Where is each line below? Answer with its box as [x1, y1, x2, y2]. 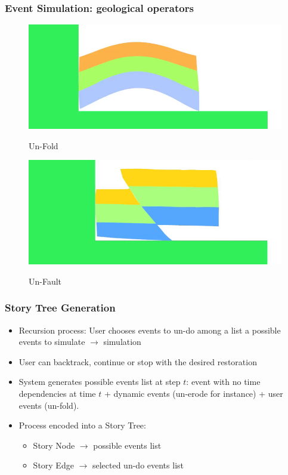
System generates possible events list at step [18, 375, 181, 388]
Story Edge [33, 459, 74, 471]
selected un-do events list [92, 459, 184, 471]
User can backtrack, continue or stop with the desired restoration [18, 355, 257, 368]
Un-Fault [29, 274, 62, 287]
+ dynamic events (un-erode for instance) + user [104, 387, 283, 399]
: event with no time [186, 375, 261, 388]
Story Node [33, 439, 75, 451]
